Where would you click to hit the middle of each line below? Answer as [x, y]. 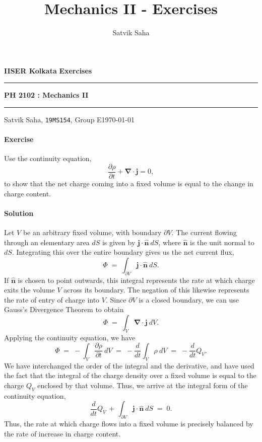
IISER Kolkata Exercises [48, 70]
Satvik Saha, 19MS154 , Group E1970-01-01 [69, 119]
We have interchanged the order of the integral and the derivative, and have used [129, 365]
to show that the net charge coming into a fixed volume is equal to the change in [129, 183]
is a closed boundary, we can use [189, 299]
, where [170, 242]
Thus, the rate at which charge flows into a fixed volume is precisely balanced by [129, 423]
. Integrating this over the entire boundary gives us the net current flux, [123, 252]
